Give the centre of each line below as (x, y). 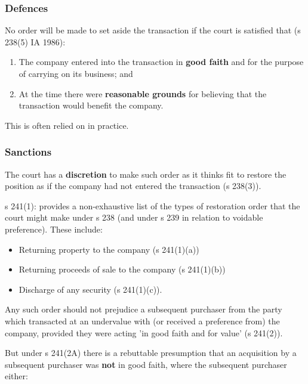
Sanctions (28, 152)
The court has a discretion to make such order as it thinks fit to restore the (146, 174)
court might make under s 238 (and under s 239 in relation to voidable (134, 217)
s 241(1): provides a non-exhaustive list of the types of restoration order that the (153, 205)
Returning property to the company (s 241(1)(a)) (109, 249)
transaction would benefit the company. (91, 105)
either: (16, 376)
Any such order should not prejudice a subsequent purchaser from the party (144, 309)
